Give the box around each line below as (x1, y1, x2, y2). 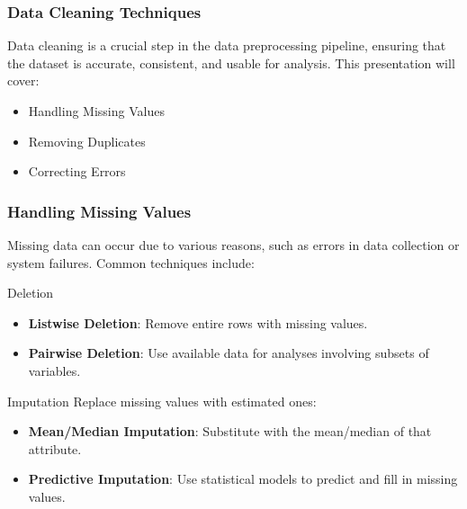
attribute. (28, 439, 82, 458)
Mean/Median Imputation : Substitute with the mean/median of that (28, 422, 432, 441)
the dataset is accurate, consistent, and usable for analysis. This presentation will (7, 53, 455, 72)
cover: (7, 71, 40, 90)
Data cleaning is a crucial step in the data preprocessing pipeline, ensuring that (7, 36, 446, 55)
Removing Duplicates (28, 131, 146, 150)
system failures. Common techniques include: (7, 253, 255, 272)
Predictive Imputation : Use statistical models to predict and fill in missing (28, 469, 458, 488)
